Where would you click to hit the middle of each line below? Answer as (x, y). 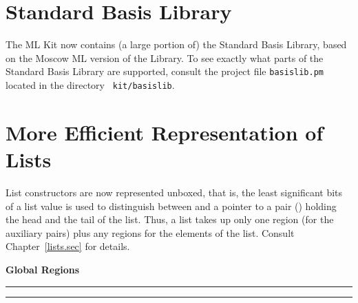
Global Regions (43, 269)
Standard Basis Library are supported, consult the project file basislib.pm (165, 71)
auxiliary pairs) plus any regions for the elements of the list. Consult (150, 232)
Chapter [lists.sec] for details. (68, 246)
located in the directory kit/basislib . (90, 84)
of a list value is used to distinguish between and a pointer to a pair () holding (171, 206)
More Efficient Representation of (165, 132)
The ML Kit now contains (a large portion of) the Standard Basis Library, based (176, 44)
